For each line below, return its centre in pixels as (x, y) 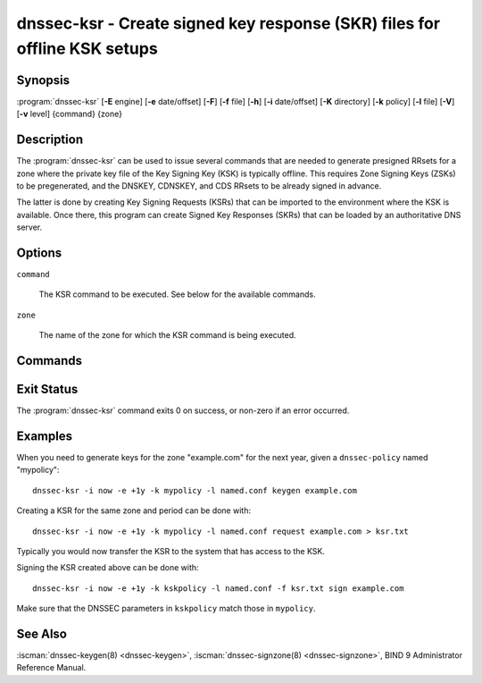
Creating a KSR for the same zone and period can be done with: (134, 510)
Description (50, 140)
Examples (45, 436)
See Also (42, 633)
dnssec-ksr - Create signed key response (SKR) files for (229, 23)
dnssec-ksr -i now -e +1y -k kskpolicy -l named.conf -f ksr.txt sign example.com (218, 588)
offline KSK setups (87, 48)
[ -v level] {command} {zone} (69, 114)
